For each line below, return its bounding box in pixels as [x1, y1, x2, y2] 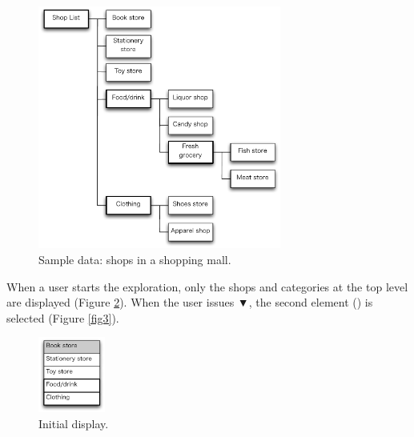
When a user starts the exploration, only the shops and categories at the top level [6, 278, 408, 295]
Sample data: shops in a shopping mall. [38, 251, 231, 267]
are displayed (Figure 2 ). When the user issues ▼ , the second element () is [6, 294, 373, 311]
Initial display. [38, 415, 109, 431]
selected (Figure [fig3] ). [6, 309, 119, 326]
